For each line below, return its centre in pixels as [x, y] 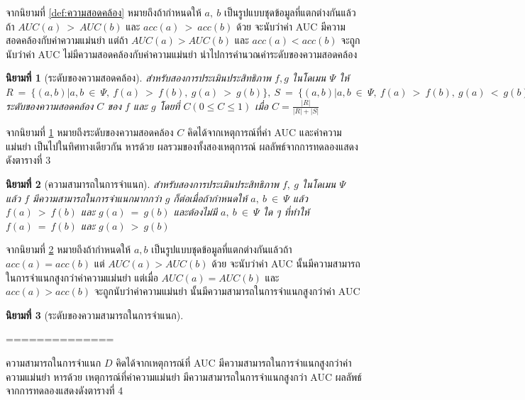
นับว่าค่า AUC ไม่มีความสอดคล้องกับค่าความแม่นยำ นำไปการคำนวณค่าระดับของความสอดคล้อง [182, 54]
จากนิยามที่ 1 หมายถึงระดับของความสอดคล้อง [90, 132]
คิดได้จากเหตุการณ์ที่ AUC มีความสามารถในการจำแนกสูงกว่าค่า [234, 362]
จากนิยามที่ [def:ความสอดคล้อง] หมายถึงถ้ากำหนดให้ [104, 12]
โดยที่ [170, 105]
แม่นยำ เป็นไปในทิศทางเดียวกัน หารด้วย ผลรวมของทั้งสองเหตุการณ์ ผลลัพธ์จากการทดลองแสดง [182, 146]
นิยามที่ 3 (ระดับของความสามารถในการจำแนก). [95, 315]
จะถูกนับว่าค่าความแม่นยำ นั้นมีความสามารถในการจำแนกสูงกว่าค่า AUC [227, 291]
